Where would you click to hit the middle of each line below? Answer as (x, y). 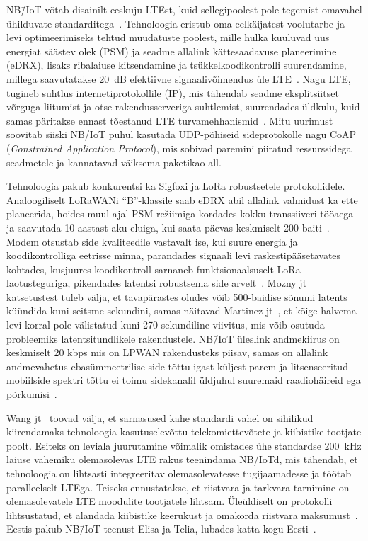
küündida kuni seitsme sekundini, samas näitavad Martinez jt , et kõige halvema (182, 311)
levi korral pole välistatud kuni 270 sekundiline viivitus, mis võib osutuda (166, 325)
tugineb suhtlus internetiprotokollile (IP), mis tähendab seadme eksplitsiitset (173, 92)
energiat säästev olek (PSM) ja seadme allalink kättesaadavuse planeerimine (172, 51)
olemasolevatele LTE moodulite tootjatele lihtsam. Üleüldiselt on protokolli (169, 501)
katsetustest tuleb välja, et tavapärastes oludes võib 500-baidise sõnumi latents (177, 296)
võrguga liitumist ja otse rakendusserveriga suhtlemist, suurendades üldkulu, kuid (183, 107)
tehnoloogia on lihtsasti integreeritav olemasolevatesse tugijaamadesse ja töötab (179, 473)
